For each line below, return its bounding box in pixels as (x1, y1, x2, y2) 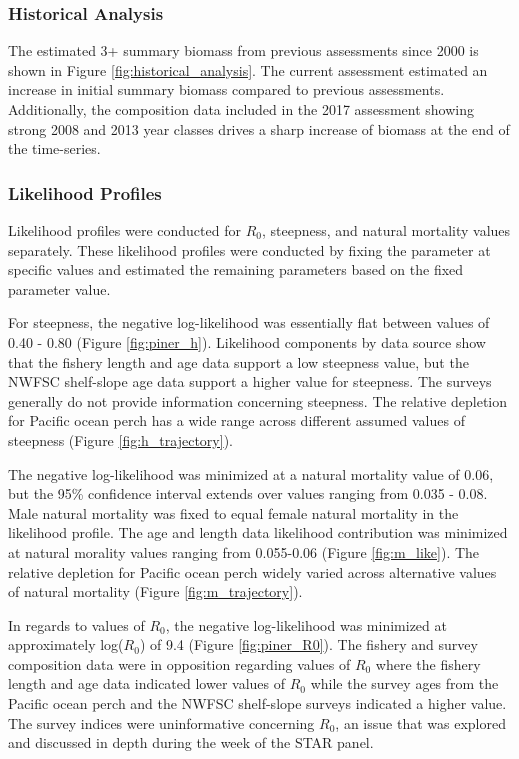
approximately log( (8, 634, 124, 655)
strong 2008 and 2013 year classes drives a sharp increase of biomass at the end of (8, 118, 510, 139)
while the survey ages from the (310, 673, 499, 694)
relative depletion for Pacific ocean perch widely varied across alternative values (8, 561, 497, 582)
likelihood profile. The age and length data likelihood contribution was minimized (8, 522, 508, 543)
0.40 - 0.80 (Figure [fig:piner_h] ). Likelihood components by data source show (8, 331, 486, 352)
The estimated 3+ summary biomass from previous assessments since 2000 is (8, 40, 479, 61)
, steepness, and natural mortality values (261, 220, 511, 240)
